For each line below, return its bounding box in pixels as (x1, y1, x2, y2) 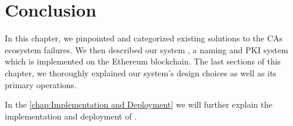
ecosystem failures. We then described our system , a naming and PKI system (5, 43, 288, 56)
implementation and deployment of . (5, 109, 137, 122)
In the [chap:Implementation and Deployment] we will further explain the (5, 98, 273, 111)
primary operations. (5, 78, 77, 91)
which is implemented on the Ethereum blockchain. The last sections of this (5, 55, 281, 67)
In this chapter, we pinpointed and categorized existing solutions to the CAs (5, 32, 283, 44)
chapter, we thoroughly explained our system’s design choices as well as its (5, 66, 276, 79)
